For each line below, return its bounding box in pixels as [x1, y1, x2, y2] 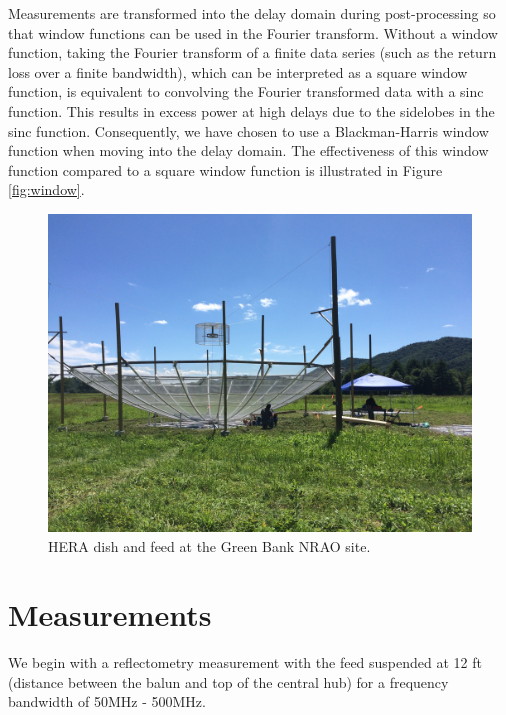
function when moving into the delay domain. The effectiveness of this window [8, 140, 489, 161]
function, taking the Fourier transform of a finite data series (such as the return [8, 42, 497, 63]
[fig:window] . [8, 179, 85, 200]
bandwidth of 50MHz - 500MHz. [8, 691, 206, 712]
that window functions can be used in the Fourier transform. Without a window [8, 22, 498, 43]
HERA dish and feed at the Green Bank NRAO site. [48, 535, 371, 556]
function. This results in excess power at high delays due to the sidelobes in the [8, 100, 495, 121]
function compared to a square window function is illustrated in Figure [8, 159, 443, 180]
